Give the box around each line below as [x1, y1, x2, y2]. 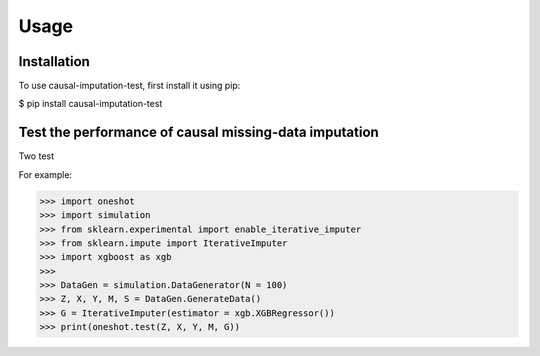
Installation [18, 53, 90, 70]
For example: [18, 168, 73, 180]
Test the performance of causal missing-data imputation [18, 124, 379, 141]
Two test [18, 150, 55, 162]
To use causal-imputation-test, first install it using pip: [18, 80, 241, 92]
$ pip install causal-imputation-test [18, 98, 163, 110]
